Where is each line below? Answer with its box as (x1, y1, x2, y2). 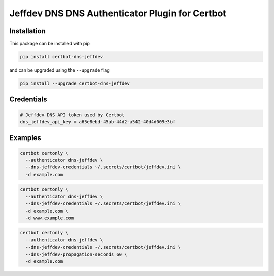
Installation (9, 27, 46, 36)
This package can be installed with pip (9, 41, 90, 47)
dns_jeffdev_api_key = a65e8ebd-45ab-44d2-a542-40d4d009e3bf (20, 119, 176, 124)
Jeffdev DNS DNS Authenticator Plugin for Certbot (9, 8, 227, 19)
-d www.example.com (25, 215, 74, 221)
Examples (9, 133, 42, 142)
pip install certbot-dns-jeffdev (20, 54, 104, 60)
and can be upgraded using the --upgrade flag (9, 67, 110, 73)
